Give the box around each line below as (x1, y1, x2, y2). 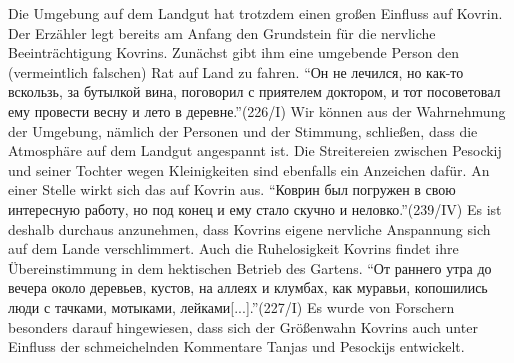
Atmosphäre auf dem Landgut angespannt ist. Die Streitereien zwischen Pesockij (8, 140, 502, 161)
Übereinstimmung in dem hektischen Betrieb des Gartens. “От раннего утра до (8, 257, 492, 278)
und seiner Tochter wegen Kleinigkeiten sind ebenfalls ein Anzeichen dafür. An (8, 159, 490, 180)
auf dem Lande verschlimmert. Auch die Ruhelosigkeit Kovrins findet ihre (8, 238, 459, 259)
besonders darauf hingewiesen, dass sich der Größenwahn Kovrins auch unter (8, 316, 478, 337)
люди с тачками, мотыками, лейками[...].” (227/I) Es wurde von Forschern (8, 296, 455, 317)
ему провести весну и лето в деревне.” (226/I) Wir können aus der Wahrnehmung (8, 100, 506, 121)
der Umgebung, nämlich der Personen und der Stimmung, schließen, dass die (8, 120, 478, 141)
